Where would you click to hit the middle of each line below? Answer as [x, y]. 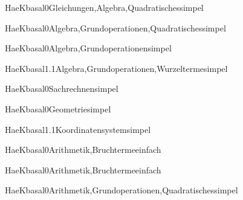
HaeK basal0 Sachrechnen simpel [62, 89]
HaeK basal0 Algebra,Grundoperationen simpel [88, 48]
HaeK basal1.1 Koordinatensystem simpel [78, 129]
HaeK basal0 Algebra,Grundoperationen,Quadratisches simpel [115, 27]
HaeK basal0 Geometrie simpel [58, 108]
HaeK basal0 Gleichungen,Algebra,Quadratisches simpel [104, 7]
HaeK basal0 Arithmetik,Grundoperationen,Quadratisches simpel [121, 190]
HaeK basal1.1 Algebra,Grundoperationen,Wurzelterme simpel [116, 68]
